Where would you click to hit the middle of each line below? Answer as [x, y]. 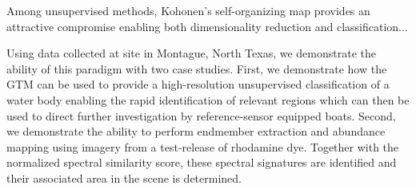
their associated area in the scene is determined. [124, 177]
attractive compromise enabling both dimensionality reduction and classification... [207, 26]
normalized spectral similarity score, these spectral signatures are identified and [202, 162]
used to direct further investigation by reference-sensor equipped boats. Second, [201, 115]
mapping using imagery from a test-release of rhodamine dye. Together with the [203, 146]
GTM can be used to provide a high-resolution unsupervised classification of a [198, 84]
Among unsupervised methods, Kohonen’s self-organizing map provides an [188, 10]
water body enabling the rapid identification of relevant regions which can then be [208, 99]
